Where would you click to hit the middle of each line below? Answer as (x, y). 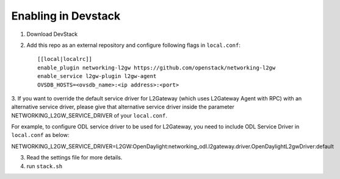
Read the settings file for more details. (74, 158)
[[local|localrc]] (65, 59)
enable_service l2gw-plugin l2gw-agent (97, 76)
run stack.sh (45, 166)
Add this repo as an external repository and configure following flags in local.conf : (133, 45)
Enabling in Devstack (66, 16)
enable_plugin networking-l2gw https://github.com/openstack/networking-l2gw (157, 68)
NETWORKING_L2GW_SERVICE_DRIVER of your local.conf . (89, 115)
